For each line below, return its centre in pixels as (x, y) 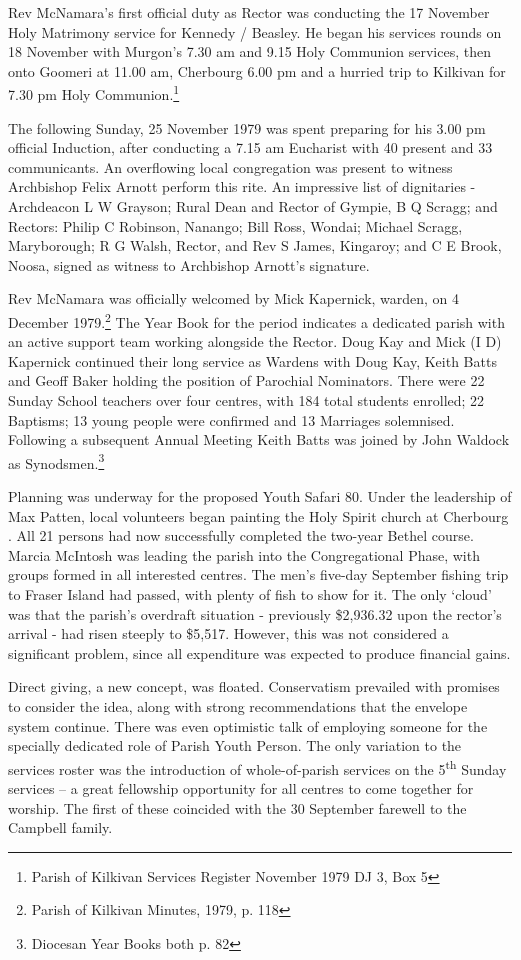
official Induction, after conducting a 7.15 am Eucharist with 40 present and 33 (250, 147)
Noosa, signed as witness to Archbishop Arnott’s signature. (189, 264)
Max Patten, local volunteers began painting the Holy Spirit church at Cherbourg (258, 515)
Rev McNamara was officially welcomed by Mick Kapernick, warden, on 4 (234, 298)
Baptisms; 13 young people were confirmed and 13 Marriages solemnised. (231, 419)
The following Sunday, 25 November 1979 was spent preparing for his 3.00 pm (247, 127)
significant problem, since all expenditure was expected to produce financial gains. (259, 652)
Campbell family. (60, 827)
